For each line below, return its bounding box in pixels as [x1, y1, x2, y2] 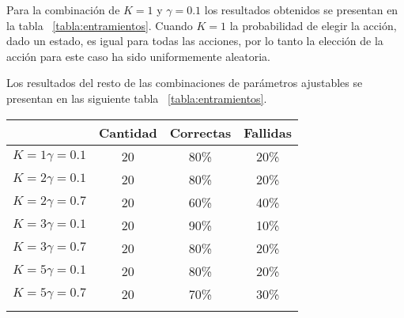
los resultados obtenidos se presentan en [204, 2, 398, 17]
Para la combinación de [6, 2, 120, 17]
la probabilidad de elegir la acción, [229, 17, 397, 33]
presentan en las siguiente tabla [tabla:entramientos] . [6, 89, 267, 106]
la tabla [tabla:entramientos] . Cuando [6, 17, 193, 33]
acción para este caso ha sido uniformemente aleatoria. [6, 47, 270, 64]
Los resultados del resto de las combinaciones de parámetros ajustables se [6, 74, 363, 91]
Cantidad [99, 123, 157, 142]
